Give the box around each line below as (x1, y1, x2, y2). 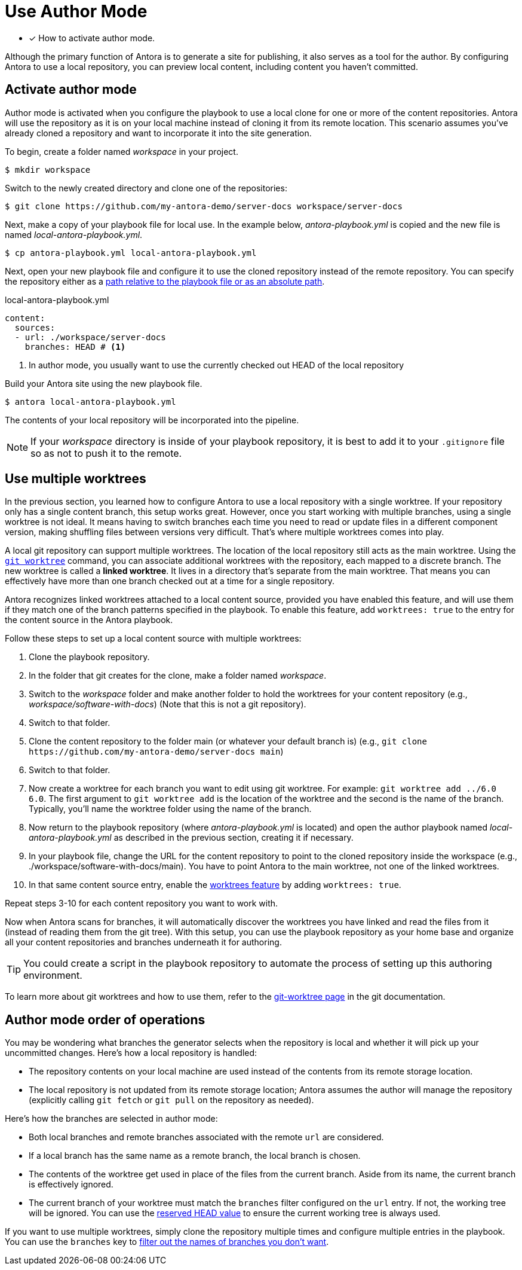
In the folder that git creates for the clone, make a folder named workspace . (29, 670, 327, 681)
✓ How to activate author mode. (29, 32, 155, 43)
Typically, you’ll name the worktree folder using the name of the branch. (29, 804, 312, 814)
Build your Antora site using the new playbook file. (5, 378, 202, 389)
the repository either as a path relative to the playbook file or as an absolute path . (5, 276, 325, 286)
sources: (14, 322, 56, 332)
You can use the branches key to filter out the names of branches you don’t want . (5, 1237, 329, 1247)
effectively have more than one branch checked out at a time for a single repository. (5, 576, 335, 587)
